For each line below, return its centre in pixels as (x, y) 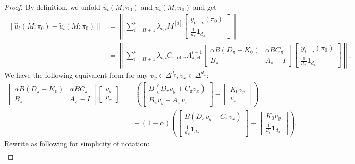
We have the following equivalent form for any (76, 75)
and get (205, 7)
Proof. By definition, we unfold (52, 7)
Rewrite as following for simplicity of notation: (77, 143)
